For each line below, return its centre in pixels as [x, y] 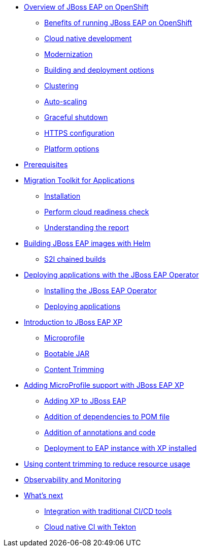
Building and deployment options [99, 70]
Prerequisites [46, 164]
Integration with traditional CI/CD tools [108, 511]
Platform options [72, 149]
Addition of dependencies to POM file [107, 417]
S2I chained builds [75, 259]
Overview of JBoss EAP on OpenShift [86, 7]
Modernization [69, 54]
